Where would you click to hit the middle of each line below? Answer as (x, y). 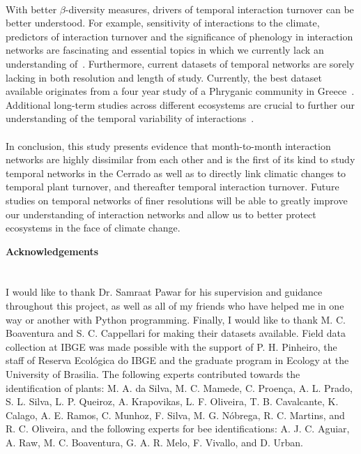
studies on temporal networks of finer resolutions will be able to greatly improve (177, 200)
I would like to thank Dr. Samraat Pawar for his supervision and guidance (164, 292)
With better (31, 9)
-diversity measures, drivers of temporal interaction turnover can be (209, 9)
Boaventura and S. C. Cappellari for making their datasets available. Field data (176, 333)
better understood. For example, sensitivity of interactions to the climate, (163, 23)
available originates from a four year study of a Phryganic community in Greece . (180, 91)
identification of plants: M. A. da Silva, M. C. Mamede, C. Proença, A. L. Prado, (179, 387)
